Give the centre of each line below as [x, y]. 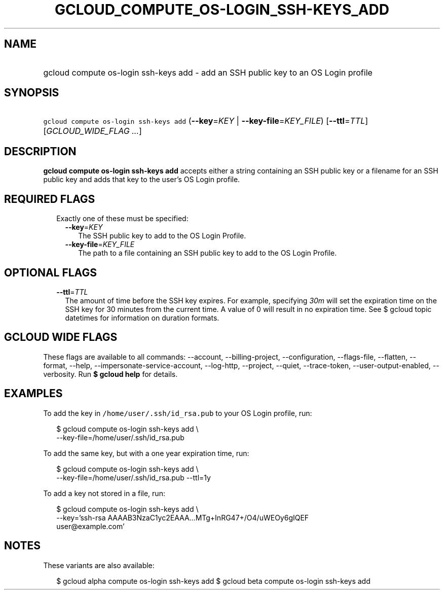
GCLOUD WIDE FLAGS [61, 337]
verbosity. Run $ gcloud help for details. [110, 374]
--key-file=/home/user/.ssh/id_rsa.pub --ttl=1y [134, 477]
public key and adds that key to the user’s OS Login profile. [142, 180]
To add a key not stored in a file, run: [104, 493]
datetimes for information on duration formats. [142, 318]
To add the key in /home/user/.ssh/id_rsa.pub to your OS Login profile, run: [178, 413]
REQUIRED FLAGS [50, 199]
